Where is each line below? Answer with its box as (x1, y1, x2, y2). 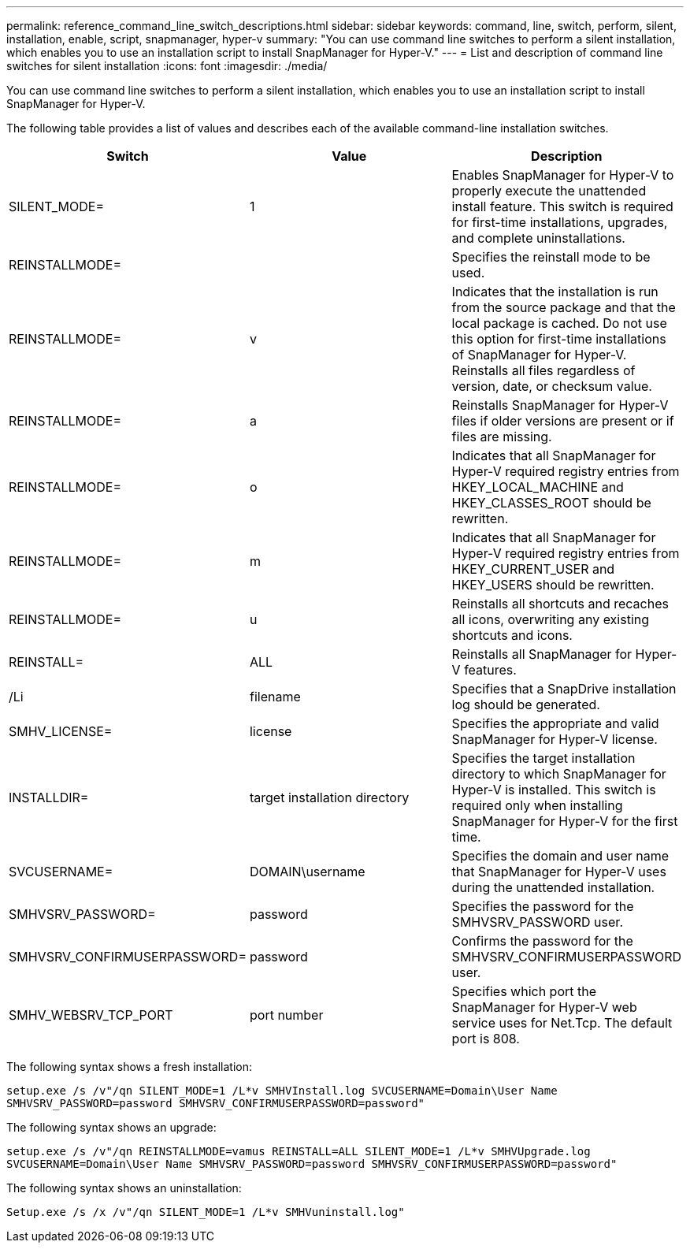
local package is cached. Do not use (451, 315, 667, 331)
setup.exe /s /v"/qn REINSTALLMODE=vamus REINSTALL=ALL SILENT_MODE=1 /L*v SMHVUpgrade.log (6, 1145, 591, 1158)
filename (249, 689, 301, 704)
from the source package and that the (451, 299, 676, 315)
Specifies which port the (451, 983, 597, 999)
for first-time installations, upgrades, (451, 214, 668, 230)
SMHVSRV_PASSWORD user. (451, 914, 623, 930)
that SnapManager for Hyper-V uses (451, 864, 666, 879)
